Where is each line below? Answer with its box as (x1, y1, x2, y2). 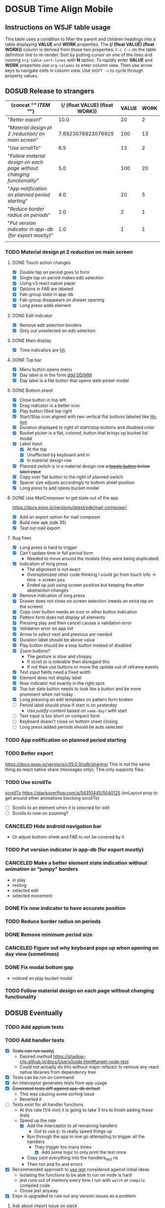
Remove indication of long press (19, 593, 85, 599)
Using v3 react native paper (19, 280, 76, 286)
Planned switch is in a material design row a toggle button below (19, 463, 150, 469)
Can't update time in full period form (19, 550, 93, 556)
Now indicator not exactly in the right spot (19, 680, 105, 686)
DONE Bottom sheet (12, 387, 53, 393)
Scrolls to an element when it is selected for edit (12, 805, 110, 810)
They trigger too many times (34, 1144, 92, 1150)
